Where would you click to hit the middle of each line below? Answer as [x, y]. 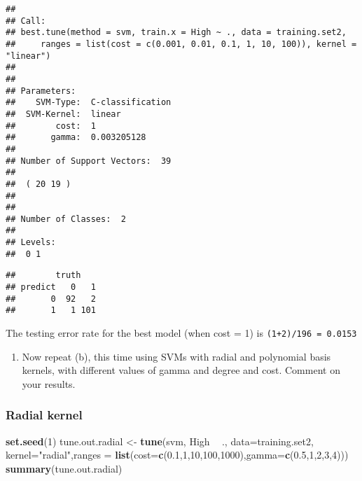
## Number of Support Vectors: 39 [89, 161]
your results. [49, 383]
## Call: [26, 21]
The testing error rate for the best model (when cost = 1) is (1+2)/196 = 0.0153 [181, 333]
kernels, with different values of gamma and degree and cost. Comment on [181, 370]
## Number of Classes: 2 [66, 219]
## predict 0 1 [51, 287]
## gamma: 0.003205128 [76, 138]
